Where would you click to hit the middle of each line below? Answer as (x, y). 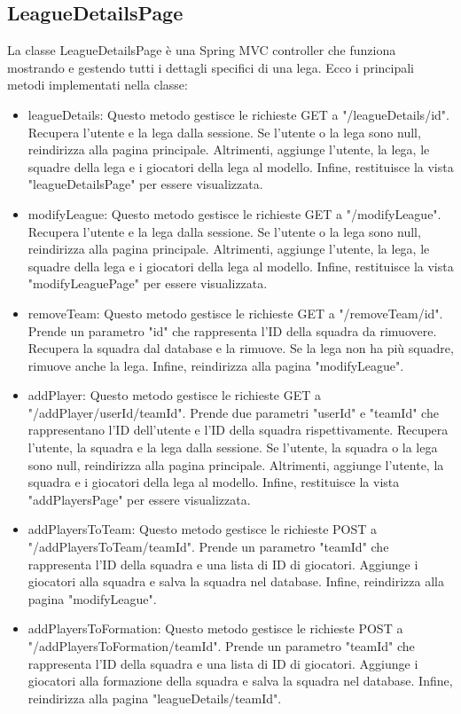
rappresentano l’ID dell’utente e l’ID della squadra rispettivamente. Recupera (238, 430)
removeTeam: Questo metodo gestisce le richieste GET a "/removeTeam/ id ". (235, 313)
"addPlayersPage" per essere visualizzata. (139, 499)
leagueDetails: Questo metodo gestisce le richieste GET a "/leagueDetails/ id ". (238, 114)
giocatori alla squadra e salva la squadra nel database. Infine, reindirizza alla (236, 581)
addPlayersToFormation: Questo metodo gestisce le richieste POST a (215, 628)
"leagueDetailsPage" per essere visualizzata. (145, 184)
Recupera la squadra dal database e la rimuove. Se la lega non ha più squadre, (241, 348)
